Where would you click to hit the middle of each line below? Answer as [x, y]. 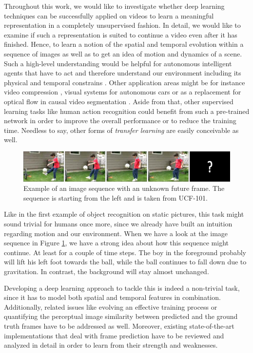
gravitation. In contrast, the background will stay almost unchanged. [107, 271]
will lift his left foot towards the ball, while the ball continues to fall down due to [125, 262]
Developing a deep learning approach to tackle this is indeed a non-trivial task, [122, 288]
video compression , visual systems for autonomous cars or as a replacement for [123, 92]
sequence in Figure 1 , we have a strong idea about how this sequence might [116, 243]
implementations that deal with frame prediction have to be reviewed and [114, 335]
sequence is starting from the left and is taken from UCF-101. [116, 197]
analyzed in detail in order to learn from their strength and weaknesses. [111, 345]
